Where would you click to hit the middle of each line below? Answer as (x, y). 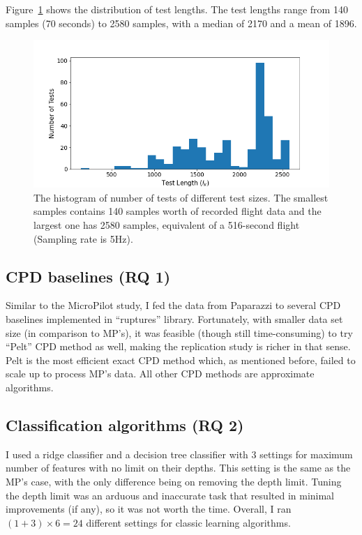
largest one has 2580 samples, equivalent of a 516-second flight (167, 224)
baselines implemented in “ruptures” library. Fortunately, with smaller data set (174, 318)
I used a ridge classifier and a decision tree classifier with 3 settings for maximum (179, 454)
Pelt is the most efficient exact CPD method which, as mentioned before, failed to (181, 360)
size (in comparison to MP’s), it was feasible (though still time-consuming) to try (179, 332)
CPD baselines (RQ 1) (88, 276)
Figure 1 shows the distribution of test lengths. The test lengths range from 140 (177, 9)
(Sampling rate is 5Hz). (83, 238)
